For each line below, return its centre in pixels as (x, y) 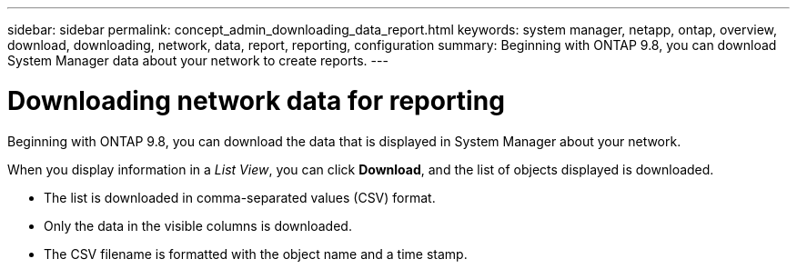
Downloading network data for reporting (256, 100)
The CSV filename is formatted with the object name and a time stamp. (256, 254)
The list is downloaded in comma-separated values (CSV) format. (240, 197)
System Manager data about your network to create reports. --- (198, 60)
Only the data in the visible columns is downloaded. (198, 225)
